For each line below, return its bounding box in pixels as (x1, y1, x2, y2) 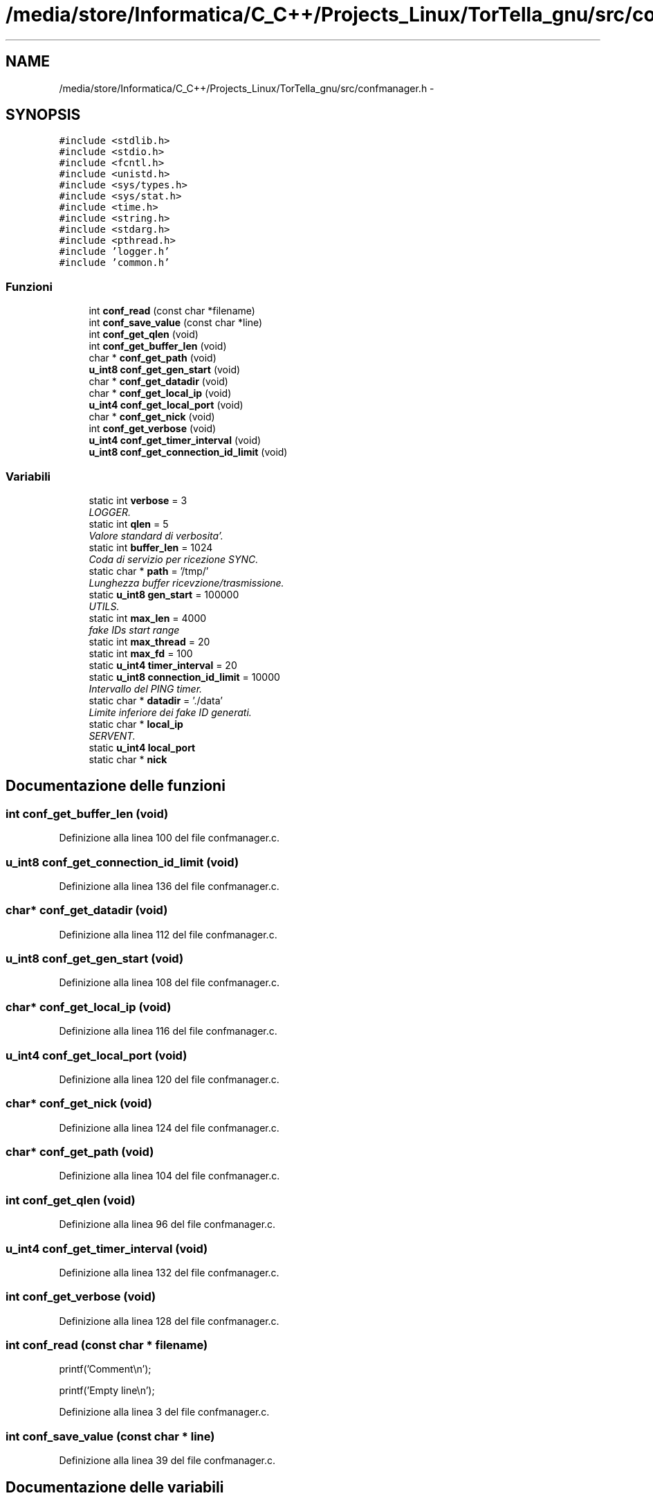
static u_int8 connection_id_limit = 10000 (89, 670, 280, 683)
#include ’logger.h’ (59, 246, 170, 258)
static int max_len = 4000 (89, 612, 207, 624)
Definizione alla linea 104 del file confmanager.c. (59, 1170, 280, 1182)
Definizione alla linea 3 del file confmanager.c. (59, 1406, 270, 1418)
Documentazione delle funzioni (6, 777, 226, 795)
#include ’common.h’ (59, 257, 170, 269)
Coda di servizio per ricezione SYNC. (89, 553, 259, 565)
